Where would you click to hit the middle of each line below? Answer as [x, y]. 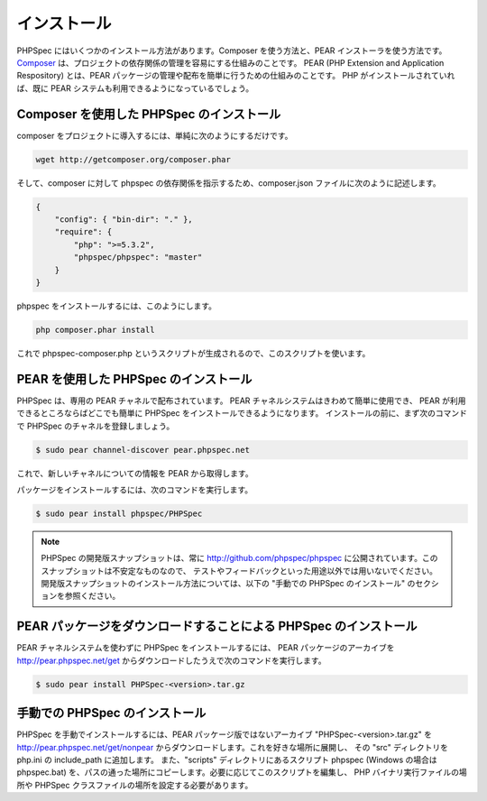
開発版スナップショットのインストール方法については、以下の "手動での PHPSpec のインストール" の [228, 584]
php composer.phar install [95, 330]
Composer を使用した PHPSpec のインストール [149, 114]
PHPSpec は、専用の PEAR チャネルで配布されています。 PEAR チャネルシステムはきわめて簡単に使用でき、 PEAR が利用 [241, 400]
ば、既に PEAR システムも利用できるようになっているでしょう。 [135, 88]
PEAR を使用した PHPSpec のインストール [134, 379]
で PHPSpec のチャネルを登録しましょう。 [96, 426]
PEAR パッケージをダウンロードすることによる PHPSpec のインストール [217, 626]
